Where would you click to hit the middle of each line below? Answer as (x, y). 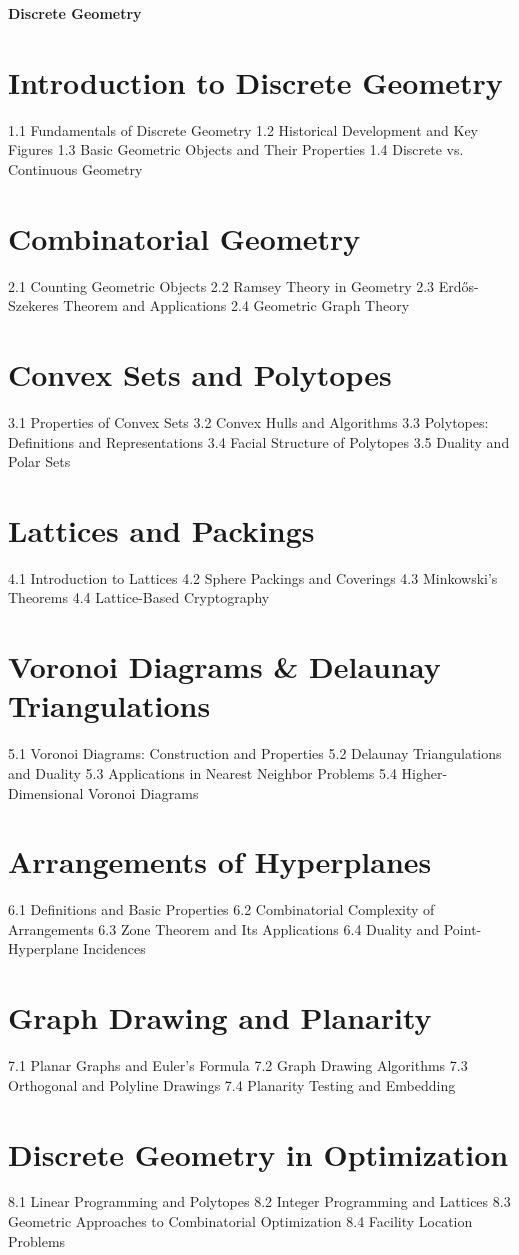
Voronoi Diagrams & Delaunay (224, 666)
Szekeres (33, 305)
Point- (462, 928)
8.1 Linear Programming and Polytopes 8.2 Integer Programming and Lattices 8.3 (259, 1201)
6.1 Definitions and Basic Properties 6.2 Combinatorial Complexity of (221, 909)
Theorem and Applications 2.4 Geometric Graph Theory (236, 305)
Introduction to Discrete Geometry (255, 81)
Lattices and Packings (161, 529)
